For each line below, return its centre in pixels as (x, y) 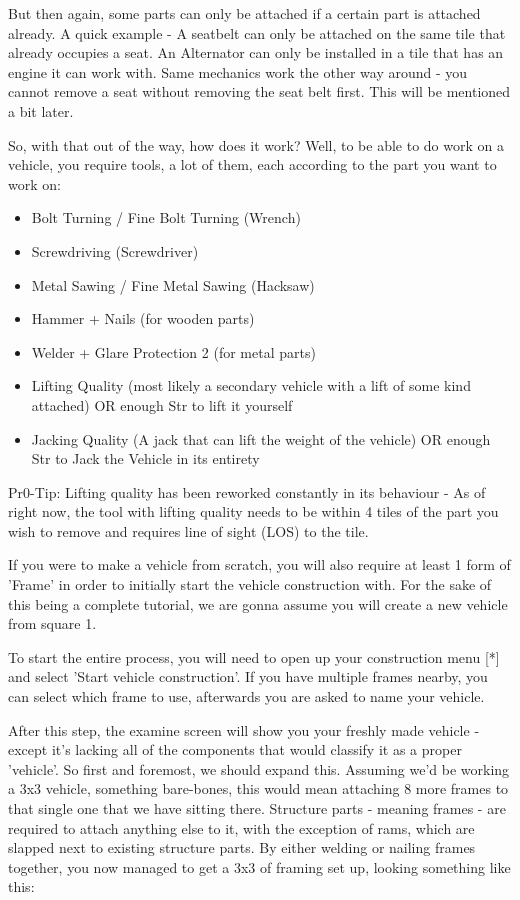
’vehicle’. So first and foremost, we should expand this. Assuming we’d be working (259, 768)
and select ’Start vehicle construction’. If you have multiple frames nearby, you (248, 676)
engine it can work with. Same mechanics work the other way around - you (238, 71)
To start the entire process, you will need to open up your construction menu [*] (254, 656)
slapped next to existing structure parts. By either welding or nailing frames (242, 847)
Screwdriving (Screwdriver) (115, 250)
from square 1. (52, 623)
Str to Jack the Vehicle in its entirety (145, 458)
